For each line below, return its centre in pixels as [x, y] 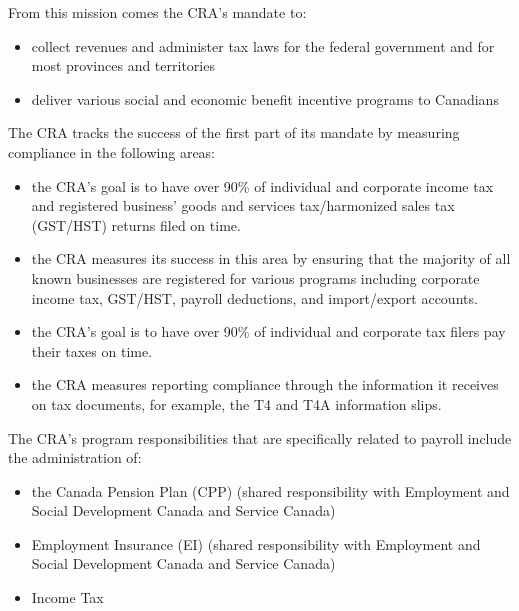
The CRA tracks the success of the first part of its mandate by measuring [234, 132]
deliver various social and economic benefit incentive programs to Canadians [265, 98]
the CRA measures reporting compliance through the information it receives [265, 384]
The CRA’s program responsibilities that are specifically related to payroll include [260, 437]
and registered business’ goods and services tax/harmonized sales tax [243, 205]
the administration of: [75, 457]
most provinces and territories [123, 65]
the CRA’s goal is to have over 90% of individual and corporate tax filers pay [268, 331]
